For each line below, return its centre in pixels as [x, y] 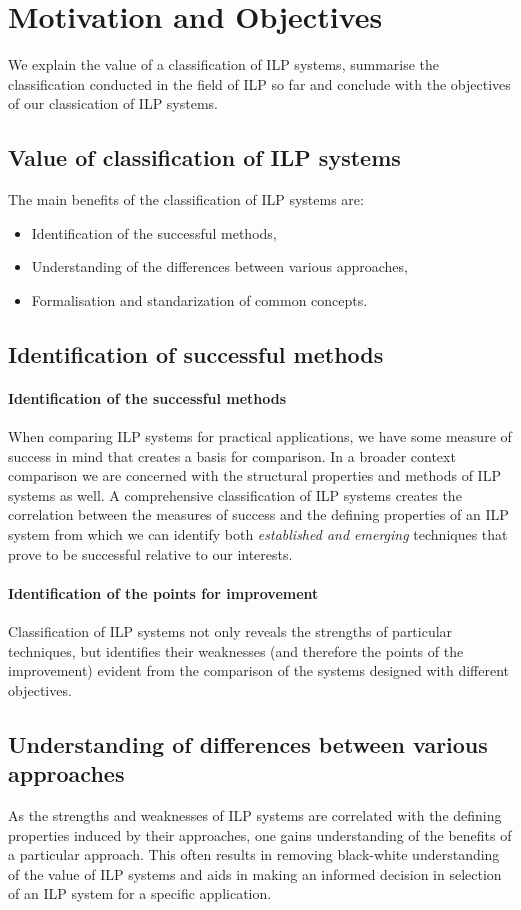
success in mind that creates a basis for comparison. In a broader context [232, 455]
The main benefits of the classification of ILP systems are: [186, 199]
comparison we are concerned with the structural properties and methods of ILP [254, 475]
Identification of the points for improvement [163, 592]
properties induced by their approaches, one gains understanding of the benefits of [260, 834]
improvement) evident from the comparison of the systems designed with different [259, 670]
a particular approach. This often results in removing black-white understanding [254, 854]
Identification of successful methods [196, 353]
